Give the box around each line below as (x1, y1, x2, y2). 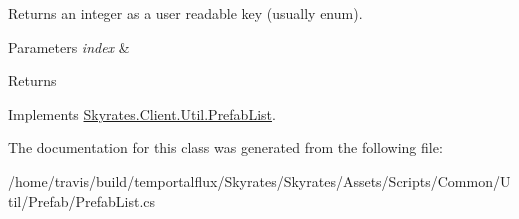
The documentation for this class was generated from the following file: (8, 137, 443, 158)
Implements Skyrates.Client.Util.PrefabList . (8, 103, 276, 124)
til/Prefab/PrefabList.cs (8, 190, 156, 211)
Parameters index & (8, 36, 130, 57)
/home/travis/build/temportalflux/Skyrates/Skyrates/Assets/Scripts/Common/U (8, 170, 511, 191)
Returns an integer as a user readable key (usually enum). (8, 3, 363, 23)
